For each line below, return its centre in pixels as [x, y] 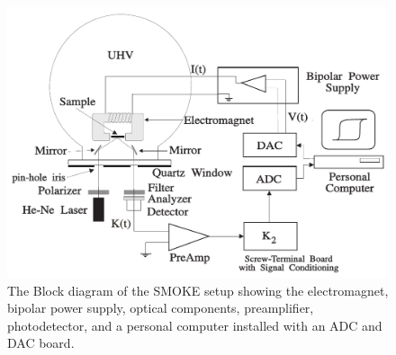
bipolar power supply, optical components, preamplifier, [161, 308]
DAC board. [41, 343]
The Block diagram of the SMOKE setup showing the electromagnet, [198, 290]
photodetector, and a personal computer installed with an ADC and [195, 325]
